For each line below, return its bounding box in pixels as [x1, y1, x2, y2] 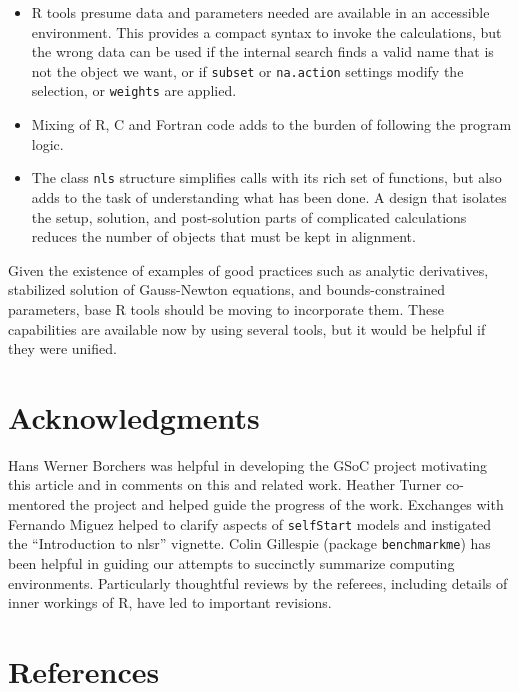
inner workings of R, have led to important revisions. [8, 592, 332, 613]
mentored [8, 494, 66, 514]
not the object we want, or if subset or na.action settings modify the [31, 60, 464, 81]
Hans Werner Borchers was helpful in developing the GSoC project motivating [8, 454, 488, 475]
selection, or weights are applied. [31, 80, 237, 101]
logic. [31, 133, 64, 154]
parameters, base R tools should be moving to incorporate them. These [8, 298, 444, 319]
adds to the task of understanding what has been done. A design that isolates [31, 186, 507, 207]
